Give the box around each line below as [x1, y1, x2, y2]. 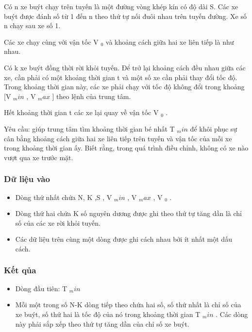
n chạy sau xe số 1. [4, 20, 61, 31]
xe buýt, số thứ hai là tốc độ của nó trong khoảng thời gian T [15, 309, 201, 319]
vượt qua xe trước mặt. [4, 152, 73, 162]
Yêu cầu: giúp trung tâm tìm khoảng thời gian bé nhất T [4, 123, 175, 133]
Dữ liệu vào [4, 173, 50, 185]
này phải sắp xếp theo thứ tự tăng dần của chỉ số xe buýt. [15, 318, 189, 329]
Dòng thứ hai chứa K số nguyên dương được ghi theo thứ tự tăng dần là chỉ [15, 208, 242, 218]
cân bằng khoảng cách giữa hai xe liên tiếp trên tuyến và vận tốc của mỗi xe [4, 133, 232, 143]
